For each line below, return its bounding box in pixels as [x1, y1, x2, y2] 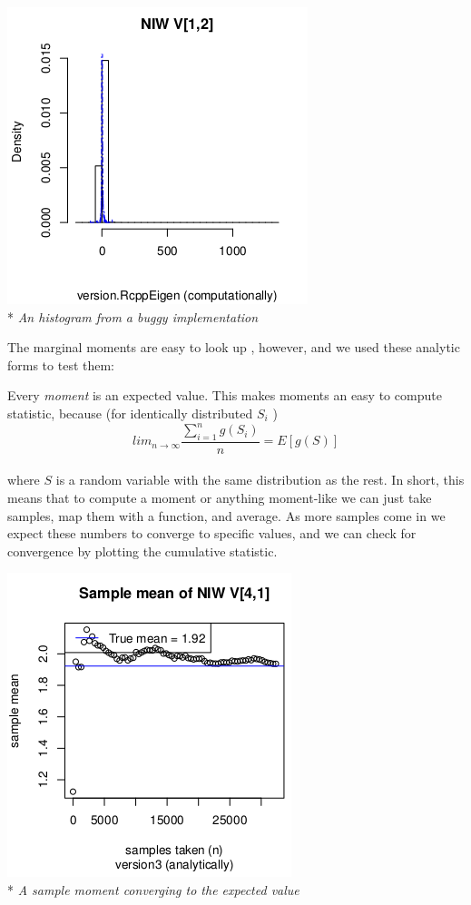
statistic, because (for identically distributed [7, 403, 253, 422]
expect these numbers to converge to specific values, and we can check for [7, 524, 417, 543]
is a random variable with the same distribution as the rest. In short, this [55, 470, 465, 489]
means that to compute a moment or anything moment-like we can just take [7, 488, 432, 507]
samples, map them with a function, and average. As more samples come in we [7, 506, 446, 525]
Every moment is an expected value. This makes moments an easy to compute [7, 386, 442, 405]
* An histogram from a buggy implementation [7, 307, 259, 326]
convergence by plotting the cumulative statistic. [7, 541, 278, 560]
